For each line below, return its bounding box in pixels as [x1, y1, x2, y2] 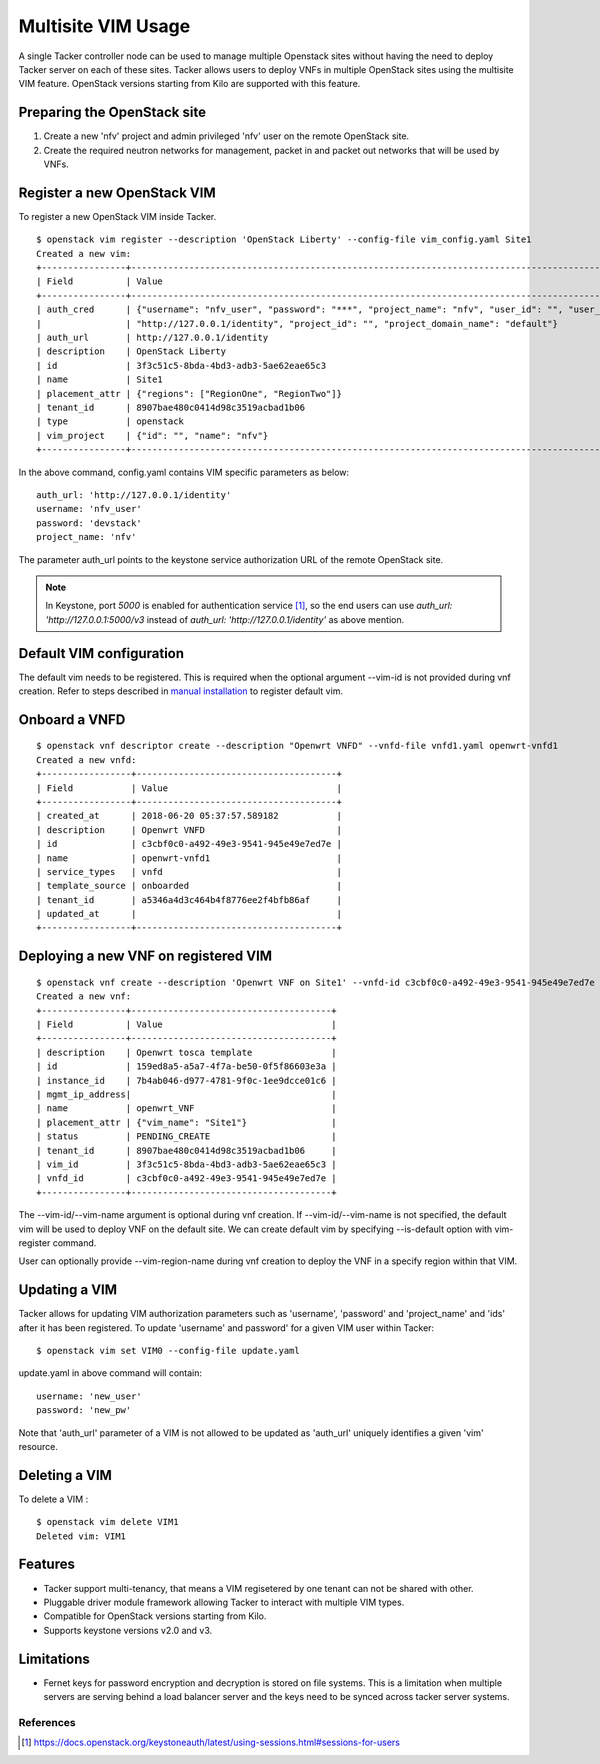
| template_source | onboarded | [36, 880, 342, 892]
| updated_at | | [36, 908, 342, 920]
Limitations [18, 1650, 90, 1667]
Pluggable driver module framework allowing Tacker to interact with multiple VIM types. [43, 1596, 405, 1608]
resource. [18, 1440, 59, 1452]
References [18, 1715, 76, 1729]
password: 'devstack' [36, 517, 142, 529]
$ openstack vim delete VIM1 [36, 1516, 179, 1528]
